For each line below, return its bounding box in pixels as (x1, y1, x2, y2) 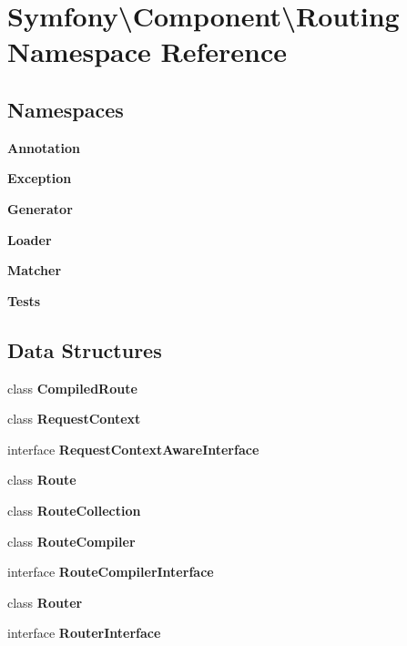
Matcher (7, 261, 62, 280)
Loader (7, 230, 52, 249)
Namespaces (7, 95, 124, 123)
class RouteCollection (7, 500, 141, 519)
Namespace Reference (7, 33, 287, 70)
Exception (7, 169, 72, 188)
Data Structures (7, 335, 162, 364)
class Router (7, 592, 83, 611)
